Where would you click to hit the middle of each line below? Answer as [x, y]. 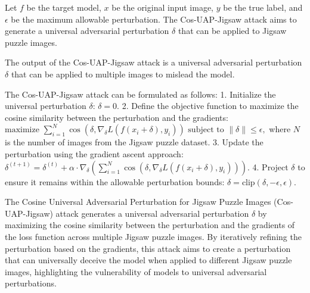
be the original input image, [163, 7]
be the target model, [64, 7]
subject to [206, 130]
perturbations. [31, 283]
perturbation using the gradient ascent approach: [94, 153]
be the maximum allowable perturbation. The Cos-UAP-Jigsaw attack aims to [154, 19]
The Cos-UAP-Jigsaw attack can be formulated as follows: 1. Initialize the [140, 94]
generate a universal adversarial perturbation [87, 31]
